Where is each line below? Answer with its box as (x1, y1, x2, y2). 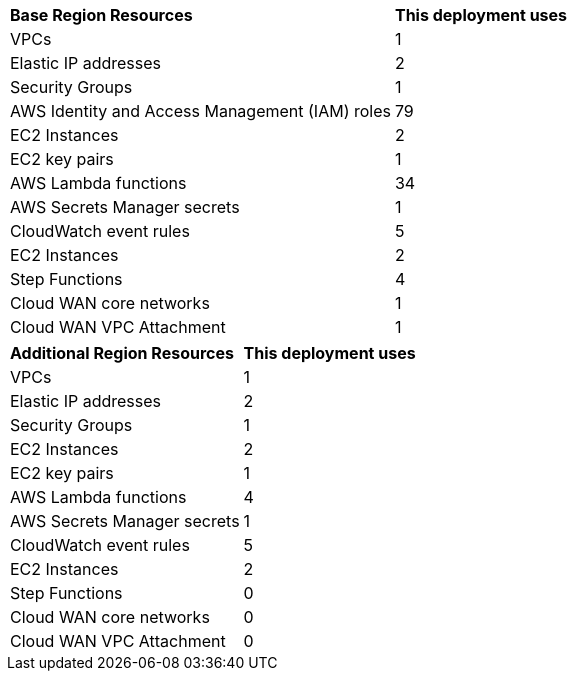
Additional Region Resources (10, 343, 234, 363)
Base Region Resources (10, 5, 193, 25)
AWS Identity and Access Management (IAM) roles (10, 101, 391, 121)
